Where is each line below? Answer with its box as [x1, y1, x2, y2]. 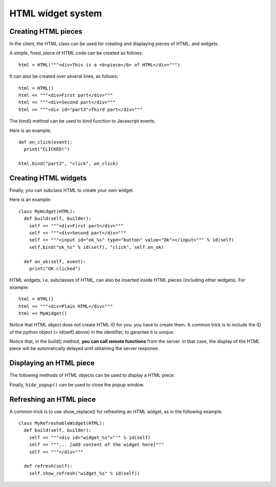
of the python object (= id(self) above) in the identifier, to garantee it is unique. [9, 329, 175, 335]
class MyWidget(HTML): [18, 208, 76, 214]
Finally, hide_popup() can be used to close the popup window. [9, 381, 145, 388]
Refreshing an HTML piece [9, 395, 96, 404]
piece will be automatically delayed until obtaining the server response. [9, 345, 159, 352]
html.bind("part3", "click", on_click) [18, 161, 119, 167]
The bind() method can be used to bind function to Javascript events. [9, 118, 156, 124]
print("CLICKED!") [24, 146, 70, 152]
